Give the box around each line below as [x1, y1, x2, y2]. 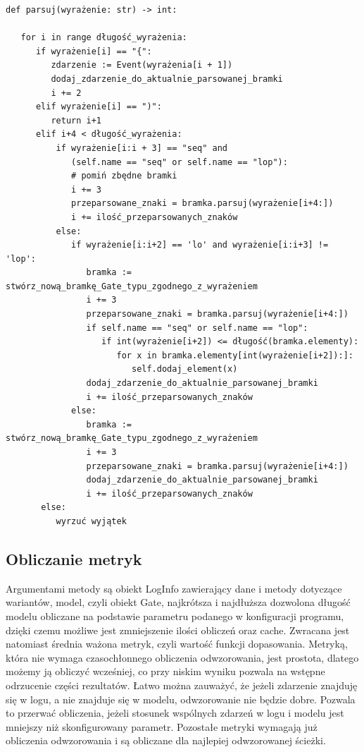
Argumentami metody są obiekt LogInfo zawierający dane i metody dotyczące [6, 581, 342, 595]
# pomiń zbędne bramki [71, 171, 177, 181]
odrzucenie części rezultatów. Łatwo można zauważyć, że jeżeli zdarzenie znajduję [6, 677, 358, 692]
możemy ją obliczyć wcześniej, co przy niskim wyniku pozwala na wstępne [6, 664, 325, 679]
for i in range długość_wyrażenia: [20, 32, 187, 43]
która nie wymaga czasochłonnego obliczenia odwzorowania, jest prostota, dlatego [6, 650, 359, 665]
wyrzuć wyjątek [56, 516, 127, 526]
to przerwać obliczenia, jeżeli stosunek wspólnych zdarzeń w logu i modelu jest [6, 705, 344, 720]
